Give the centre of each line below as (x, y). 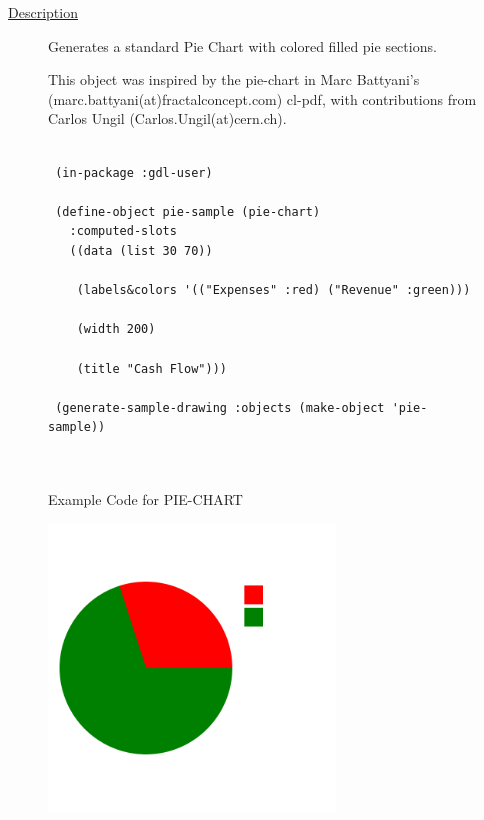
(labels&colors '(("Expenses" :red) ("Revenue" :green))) (273, 290)
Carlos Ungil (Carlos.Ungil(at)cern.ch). (167, 118)
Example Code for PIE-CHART (145, 499)
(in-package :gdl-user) (134, 172)
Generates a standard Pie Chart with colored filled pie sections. (242, 45)
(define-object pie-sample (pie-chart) (188, 211)
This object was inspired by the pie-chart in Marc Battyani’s (234, 79)
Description (43, 12)
